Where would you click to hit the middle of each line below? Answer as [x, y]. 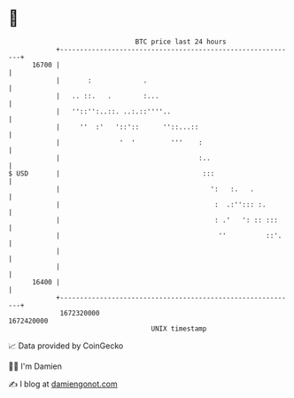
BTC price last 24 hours [181, 42]
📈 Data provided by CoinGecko [66, 346]
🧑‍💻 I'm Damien [35, 366]
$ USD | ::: [112, 173]
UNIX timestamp [179, 328]
